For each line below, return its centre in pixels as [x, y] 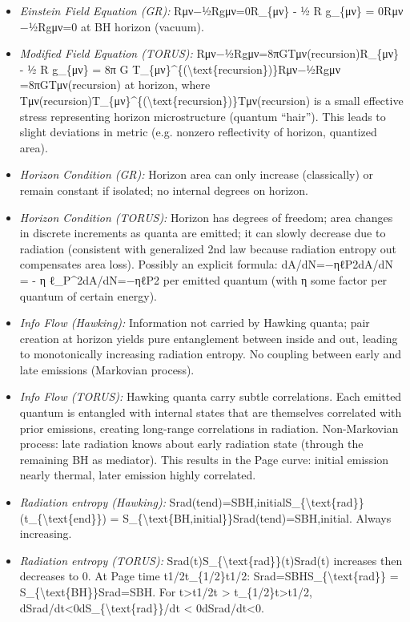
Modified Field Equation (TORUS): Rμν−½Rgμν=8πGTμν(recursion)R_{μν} [209, 53]
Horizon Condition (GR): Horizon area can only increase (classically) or [197, 174]
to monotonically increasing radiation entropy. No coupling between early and [211, 354]
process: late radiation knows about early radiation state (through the [191, 444]
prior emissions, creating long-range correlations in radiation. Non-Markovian [209, 428]
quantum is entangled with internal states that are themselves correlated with [211, 412]
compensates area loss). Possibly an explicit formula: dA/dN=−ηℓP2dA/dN [206, 264]
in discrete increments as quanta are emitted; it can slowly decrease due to [203, 233]
